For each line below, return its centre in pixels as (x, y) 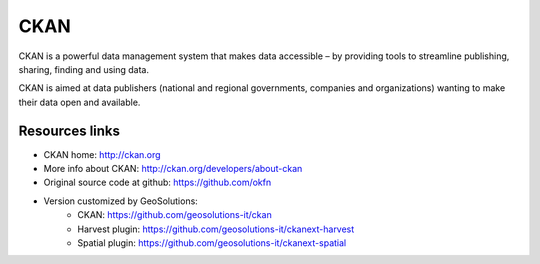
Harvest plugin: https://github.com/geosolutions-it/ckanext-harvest (216, 229)
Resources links (69, 130)
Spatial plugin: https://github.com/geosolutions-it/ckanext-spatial (212, 242)
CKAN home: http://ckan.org (102, 154)
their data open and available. (79, 102)
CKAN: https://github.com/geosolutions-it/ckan (174, 215)
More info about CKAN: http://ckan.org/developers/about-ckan (173, 169)
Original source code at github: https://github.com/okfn (157, 182)
